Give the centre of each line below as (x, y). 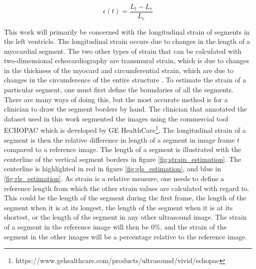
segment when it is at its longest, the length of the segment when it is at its (118, 207)
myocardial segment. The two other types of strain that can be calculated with (123, 51)
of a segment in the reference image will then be (77, 227)
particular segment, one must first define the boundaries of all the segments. (119, 90)
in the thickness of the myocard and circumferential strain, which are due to (119, 70)
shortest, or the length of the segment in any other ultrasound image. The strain (125, 217)
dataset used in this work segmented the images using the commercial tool (116, 118)
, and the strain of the (193, 227)
